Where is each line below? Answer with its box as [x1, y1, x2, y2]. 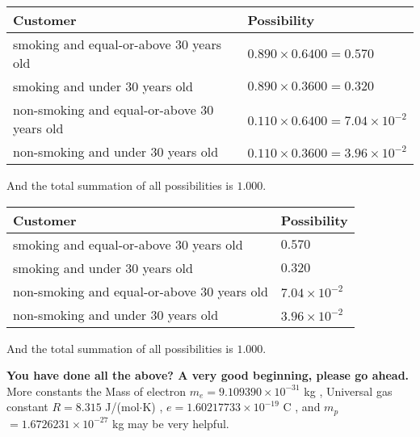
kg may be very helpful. [111, 414, 229, 431]
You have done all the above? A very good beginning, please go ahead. [6, 367, 409, 384]
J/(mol [105, 398, 140, 415]
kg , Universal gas [304, 382, 393, 399]
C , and [283, 398, 321, 415]
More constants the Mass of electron [6, 382, 187, 399]
